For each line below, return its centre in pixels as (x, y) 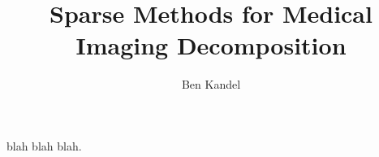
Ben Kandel (211, 84)
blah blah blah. (44, 145)
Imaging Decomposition (211, 45)
